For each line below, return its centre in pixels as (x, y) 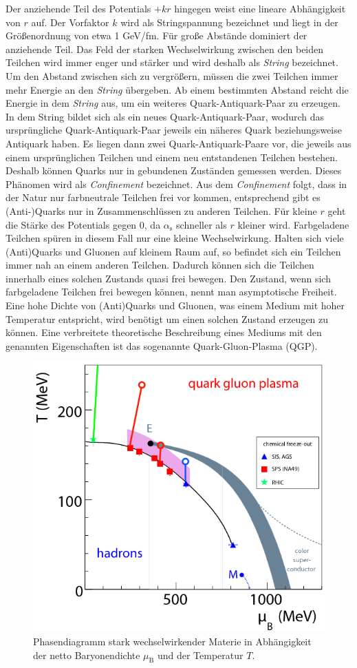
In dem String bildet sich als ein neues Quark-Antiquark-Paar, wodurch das (165, 116)
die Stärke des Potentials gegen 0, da (83, 224)
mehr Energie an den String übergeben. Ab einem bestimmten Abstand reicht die (177, 89)
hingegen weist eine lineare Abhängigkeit (260, 8)
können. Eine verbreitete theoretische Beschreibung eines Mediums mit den (164, 332)
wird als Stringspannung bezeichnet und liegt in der (229, 22)
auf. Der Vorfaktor (70, 22)
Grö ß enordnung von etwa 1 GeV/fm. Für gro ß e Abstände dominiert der (156, 35)
